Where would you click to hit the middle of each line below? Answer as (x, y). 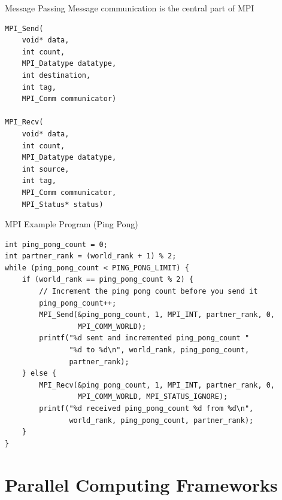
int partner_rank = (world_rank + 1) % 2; (91, 256)
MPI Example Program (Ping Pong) (72, 224)
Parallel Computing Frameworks (141, 484)
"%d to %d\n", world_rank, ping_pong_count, (159, 350)
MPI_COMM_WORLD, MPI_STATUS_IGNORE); (153, 397)
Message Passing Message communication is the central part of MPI (130, 8)
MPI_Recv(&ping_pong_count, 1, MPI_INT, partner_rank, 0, (157, 385)
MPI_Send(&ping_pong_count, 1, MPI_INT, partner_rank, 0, (157, 315)
